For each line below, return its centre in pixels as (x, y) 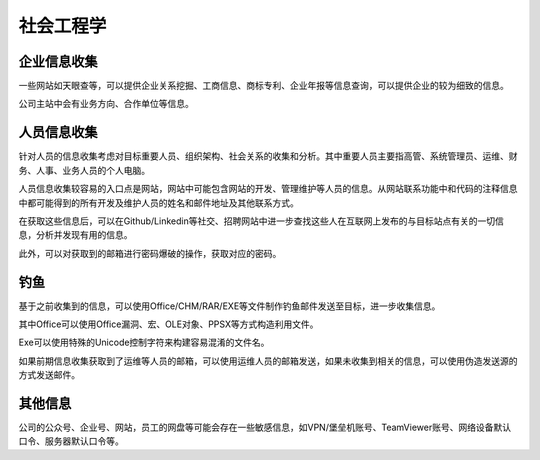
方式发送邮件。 (49, 375)
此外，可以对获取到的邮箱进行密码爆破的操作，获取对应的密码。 (150, 253)
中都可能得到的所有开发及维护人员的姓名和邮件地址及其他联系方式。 (158, 202)
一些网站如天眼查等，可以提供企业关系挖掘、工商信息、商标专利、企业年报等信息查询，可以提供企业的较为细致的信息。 (263, 86)
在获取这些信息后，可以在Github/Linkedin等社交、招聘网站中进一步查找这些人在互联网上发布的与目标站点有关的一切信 (261, 221)
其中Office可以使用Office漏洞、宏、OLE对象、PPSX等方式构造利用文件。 (168, 324)
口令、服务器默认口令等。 (71, 441)
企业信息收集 (58, 61)
